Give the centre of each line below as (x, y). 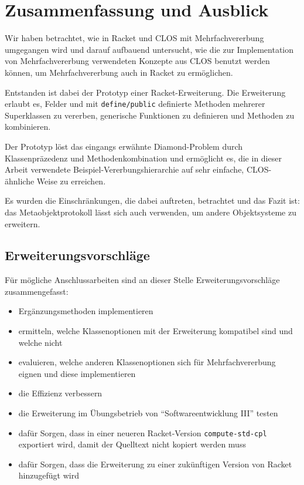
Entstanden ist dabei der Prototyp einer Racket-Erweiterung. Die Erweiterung (145, 92)
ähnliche (20, 181)
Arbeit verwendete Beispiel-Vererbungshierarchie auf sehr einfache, (124, 169)
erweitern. (23, 223)
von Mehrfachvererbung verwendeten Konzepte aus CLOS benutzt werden (137, 61)
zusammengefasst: (37, 291)
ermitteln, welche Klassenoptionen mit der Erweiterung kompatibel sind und (156, 331)
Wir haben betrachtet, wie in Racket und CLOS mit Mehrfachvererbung (134, 38)
